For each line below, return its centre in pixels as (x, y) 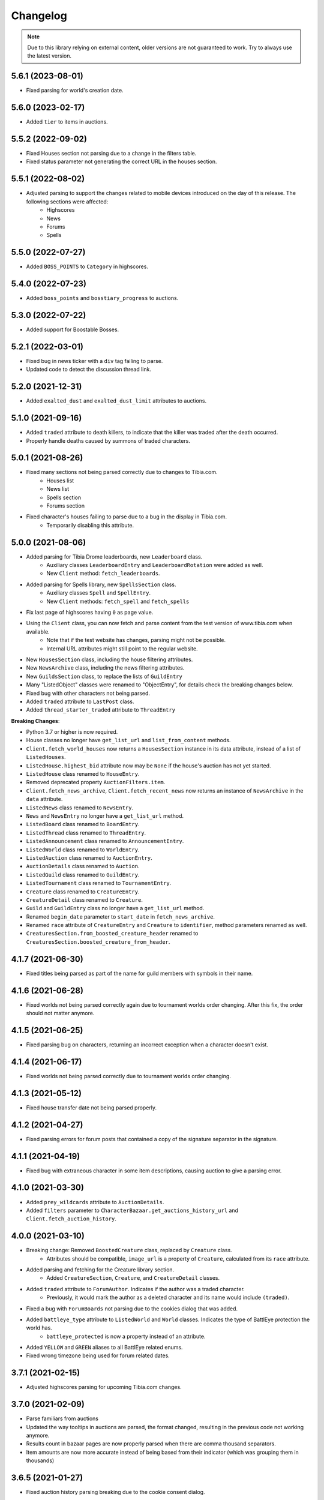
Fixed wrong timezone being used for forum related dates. (98, 1355)
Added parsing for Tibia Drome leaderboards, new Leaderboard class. (114, 556)
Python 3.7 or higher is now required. (72, 732)
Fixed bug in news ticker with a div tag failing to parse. (94, 361)
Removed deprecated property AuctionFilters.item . (96, 782)
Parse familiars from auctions (62, 1418)
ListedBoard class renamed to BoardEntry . (83, 824)
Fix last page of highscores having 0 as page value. (90, 613)
